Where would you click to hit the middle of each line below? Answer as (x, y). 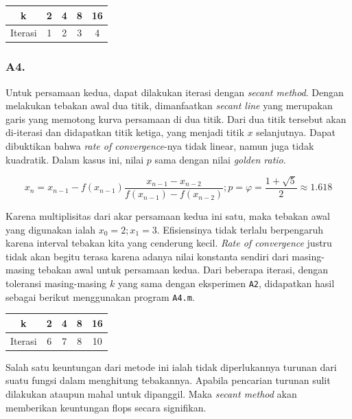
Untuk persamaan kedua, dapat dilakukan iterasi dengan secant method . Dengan (175, 92)
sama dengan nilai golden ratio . (220, 159)
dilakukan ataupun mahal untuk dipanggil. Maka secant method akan (151, 393)
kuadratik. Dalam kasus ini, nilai (75, 159)
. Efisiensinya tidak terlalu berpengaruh (240, 229)
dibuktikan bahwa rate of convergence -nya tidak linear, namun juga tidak (160, 146)
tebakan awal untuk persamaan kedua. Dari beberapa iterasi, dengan (183, 270)
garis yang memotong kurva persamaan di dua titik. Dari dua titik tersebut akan (176, 118)
